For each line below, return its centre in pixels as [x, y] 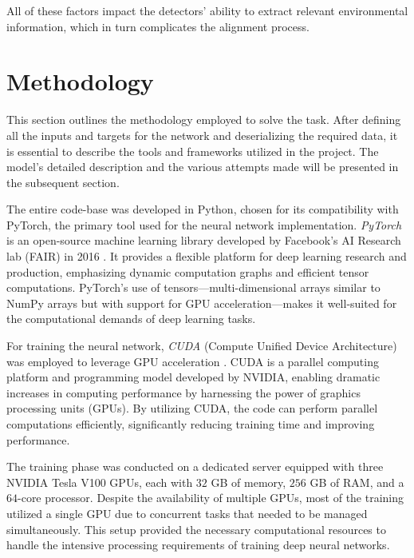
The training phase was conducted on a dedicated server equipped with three [195, 466]
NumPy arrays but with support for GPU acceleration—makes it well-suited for [202, 303]
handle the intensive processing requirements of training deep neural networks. [198, 545]
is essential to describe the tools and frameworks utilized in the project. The [193, 151]
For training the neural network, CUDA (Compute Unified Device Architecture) [202, 346]
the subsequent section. [63, 182]
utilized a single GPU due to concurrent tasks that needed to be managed [187, 513]
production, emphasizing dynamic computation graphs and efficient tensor [188, 271]
